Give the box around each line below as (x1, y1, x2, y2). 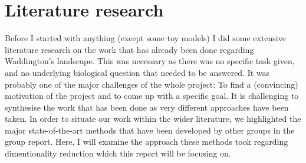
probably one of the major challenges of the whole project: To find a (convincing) (5, 78, 298, 90)
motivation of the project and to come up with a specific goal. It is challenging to (5, 89, 299, 102)
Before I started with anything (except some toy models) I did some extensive (5, 32, 286, 44)
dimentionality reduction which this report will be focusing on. (5, 147, 231, 159)
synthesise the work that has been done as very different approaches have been (5, 101, 289, 113)
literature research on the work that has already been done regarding (5, 43, 254, 55)
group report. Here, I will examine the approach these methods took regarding (5, 135, 288, 148)
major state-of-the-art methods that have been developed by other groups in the (5, 124, 295, 136)
